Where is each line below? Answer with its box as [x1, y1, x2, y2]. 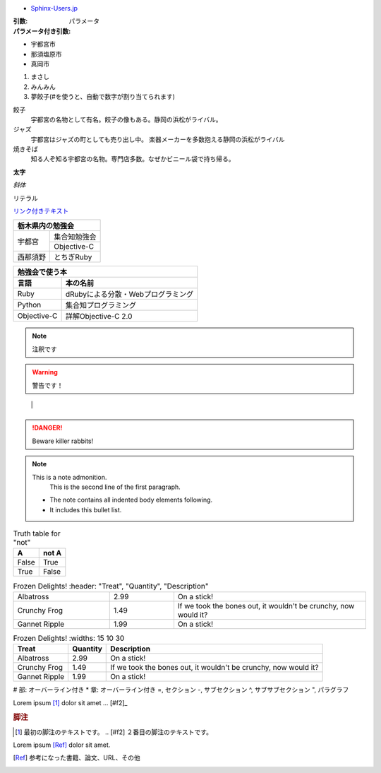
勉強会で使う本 [17, 267, 67, 277]
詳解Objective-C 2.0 [65, 312, 133, 321]
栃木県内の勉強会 [17, 221, 74, 231]
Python [17, 300, 42, 310]
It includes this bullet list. [49, 505, 122, 514]
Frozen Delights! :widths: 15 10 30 [13, 633, 125, 643]
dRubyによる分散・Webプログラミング [65, 290, 194, 300]
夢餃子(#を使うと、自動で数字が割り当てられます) [30, 93, 176, 101]
